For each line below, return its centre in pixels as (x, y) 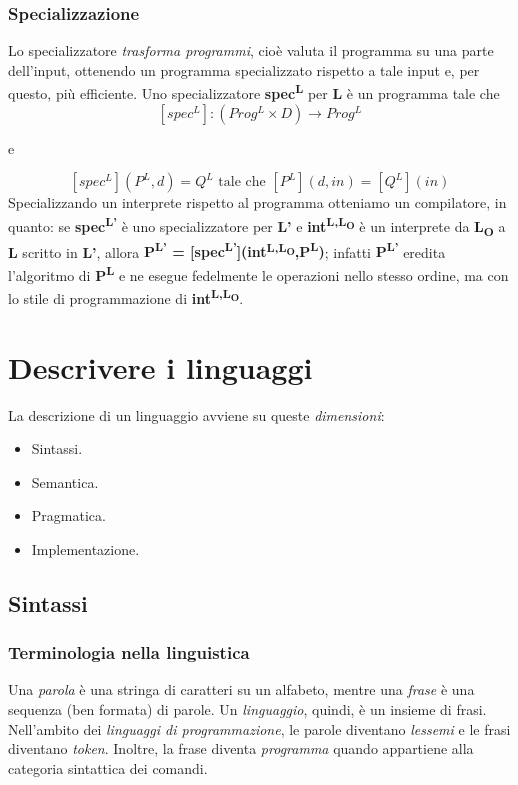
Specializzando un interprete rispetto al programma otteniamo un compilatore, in (257, 202)
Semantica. (65, 481)
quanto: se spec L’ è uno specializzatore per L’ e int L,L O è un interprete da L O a (257, 225)
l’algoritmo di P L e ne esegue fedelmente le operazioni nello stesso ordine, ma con (258, 273)
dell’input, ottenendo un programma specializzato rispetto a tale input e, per (244, 69)
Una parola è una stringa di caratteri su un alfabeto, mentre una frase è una (241, 689)
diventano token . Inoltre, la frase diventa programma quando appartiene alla (241, 748)
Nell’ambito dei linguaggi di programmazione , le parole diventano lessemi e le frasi (259, 728)
